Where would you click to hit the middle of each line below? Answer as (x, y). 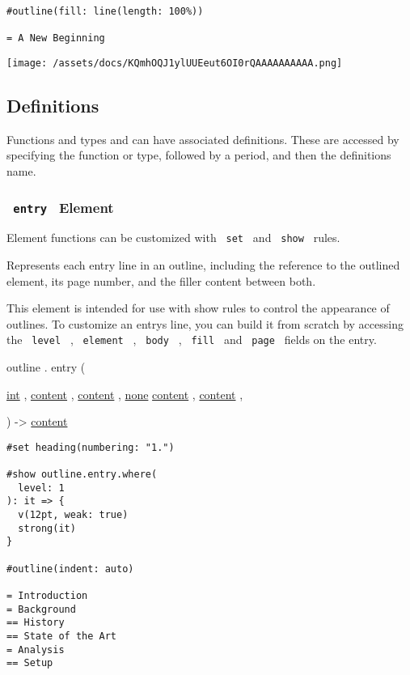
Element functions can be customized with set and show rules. (173, 238)
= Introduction (47, 596)
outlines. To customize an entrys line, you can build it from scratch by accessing (205, 323)
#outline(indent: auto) (70, 569)
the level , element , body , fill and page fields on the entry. (192, 340)
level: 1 (41, 488)
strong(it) (47, 528)
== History (36, 623)
